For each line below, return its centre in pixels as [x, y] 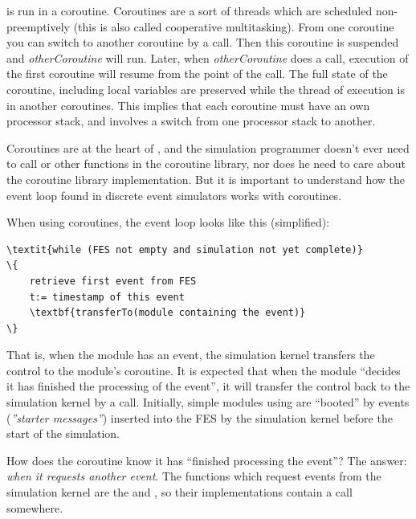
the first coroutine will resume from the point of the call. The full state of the [197, 74]
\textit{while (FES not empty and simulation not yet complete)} [185, 249]
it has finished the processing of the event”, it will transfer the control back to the [208, 386]
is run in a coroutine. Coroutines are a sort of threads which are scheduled [190, 10]
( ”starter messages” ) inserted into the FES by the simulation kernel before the [200, 417]
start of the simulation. [63, 433]
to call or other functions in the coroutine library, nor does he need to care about [206, 163]
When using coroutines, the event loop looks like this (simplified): [168, 222]
